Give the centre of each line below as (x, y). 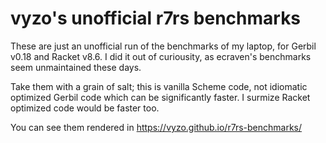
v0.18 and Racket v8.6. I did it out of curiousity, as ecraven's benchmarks (161, 56)
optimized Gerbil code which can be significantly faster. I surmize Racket (160, 97)
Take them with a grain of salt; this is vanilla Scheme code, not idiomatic (159, 86)
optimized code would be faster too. (85, 108)
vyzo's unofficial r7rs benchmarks (156, 18)
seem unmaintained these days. (76, 67)
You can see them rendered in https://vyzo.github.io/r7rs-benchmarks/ (156, 127)
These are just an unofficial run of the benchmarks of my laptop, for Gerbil (163, 46)
